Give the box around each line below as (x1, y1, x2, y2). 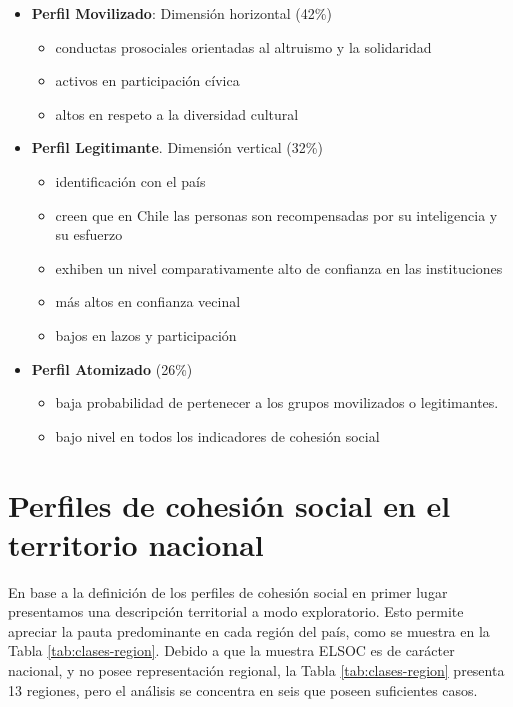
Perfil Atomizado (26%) (31, 358, 193, 379)
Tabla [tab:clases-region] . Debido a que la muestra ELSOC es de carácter (8, 640, 455, 661)
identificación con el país (55, 170, 206, 191)
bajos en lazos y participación (55, 324, 237, 345)
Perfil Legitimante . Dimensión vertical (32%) (31, 137, 323, 158)
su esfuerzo (55, 224, 123, 245)
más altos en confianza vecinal (55, 291, 241, 312)
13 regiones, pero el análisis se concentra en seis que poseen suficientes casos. (8, 679, 478, 700)
